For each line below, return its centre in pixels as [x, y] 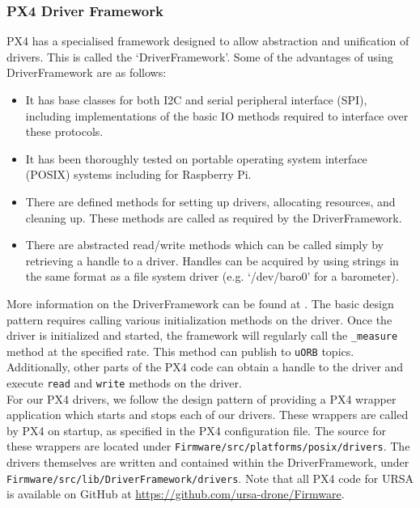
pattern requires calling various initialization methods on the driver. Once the [199, 319]
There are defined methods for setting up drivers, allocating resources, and [210, 201]
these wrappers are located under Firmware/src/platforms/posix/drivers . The [208, 446]
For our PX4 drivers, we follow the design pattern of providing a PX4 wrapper [202, 398]
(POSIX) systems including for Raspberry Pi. [138, 174]
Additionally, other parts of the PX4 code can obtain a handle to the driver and [205, 367]
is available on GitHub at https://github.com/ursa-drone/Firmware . [176, 494]
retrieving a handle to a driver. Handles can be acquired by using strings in [212, 260]
